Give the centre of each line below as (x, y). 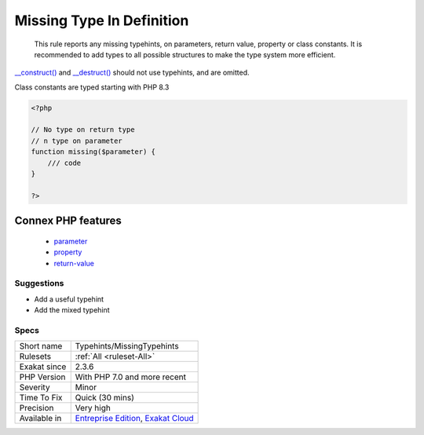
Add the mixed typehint (72, 310)
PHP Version (42, 377)
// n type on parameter (77, 141)
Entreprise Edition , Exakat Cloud (134, 419)
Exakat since (43, 367)
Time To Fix (41, 398)
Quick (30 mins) (105, 398)
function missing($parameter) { (93, 152)
